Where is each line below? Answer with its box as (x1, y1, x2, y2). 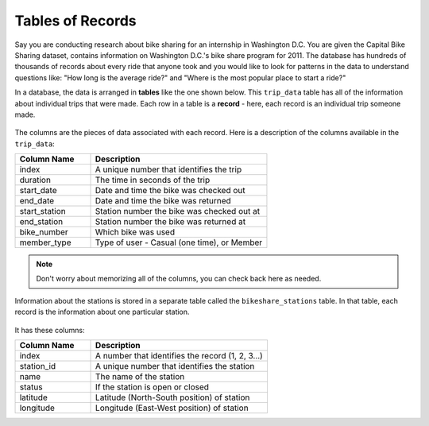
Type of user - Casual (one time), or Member (95, 237, 263, 248)
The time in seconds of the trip (95, 175, 211, 186)
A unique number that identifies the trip (95, 164, 242, 175)
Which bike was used (95, 227, 175, 238)
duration (19, 175, 52, 186)
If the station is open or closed (95, 381, 210, 393)
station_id (19, 361, 56, 372)
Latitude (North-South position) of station (95, 392, 250, 403)
